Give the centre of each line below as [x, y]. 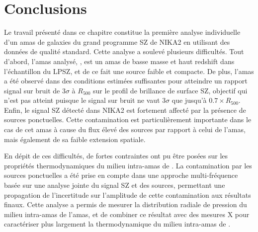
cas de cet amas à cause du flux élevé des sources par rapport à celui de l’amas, [125, 129]
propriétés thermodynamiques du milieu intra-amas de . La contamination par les [128, 165]
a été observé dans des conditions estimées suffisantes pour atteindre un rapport [126, 81]
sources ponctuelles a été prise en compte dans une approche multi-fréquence [121, 175]
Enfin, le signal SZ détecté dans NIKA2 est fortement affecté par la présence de [125, 110]
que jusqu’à [189, 100]
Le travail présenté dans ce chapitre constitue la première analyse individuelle [122, 32]
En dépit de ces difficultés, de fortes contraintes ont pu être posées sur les [116, 156]
